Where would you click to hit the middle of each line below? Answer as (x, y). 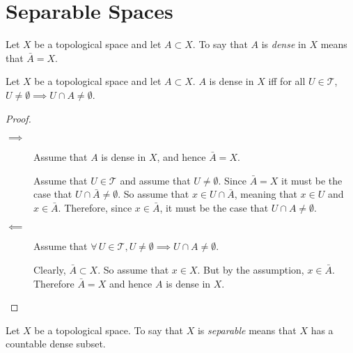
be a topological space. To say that (109, 330)
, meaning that (266, 194)
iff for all (287, 81)
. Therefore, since (95, 207)
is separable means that (247, 330)
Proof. (18, 118)
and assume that (155, 180)
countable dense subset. (56, 344)
